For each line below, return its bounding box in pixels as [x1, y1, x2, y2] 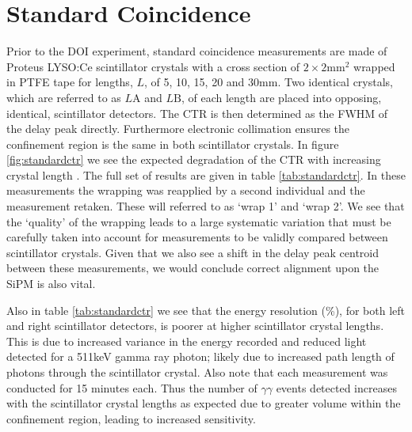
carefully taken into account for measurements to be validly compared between [6, 229, 388, 245]
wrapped [353, 58, 395, 74]
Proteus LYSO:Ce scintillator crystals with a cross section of [6, 58, 300, 74]
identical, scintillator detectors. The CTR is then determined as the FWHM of [6, 104, 388, 121]
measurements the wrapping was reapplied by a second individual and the [6, 182, 365, 199]
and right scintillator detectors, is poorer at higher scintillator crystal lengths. [6, 317, 384, 334]
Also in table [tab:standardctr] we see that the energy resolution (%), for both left [6, 301, 405, 318]
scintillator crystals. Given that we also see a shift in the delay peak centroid [6, 244, 380, 260]
